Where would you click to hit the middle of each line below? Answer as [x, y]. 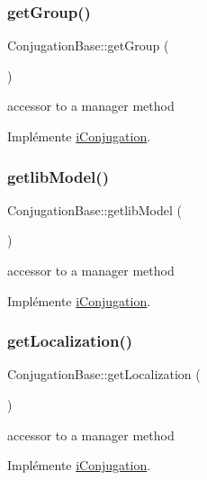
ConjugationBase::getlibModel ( [94, 209]
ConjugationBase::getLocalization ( [104, 374]
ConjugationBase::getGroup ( [88, 45]
